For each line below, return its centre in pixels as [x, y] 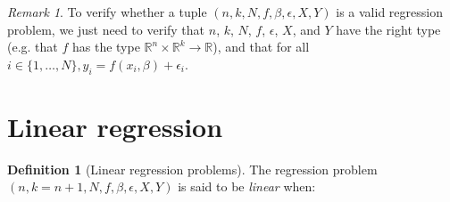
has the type [106, 47]
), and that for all [261, 47]
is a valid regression [389, 12]
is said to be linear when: [247, 186]
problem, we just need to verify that [106, 29]
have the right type [388, 29]
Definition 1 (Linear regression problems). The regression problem [192, 169]
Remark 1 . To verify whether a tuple [107, 12]
